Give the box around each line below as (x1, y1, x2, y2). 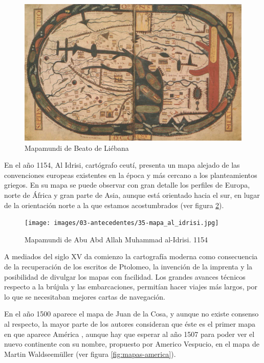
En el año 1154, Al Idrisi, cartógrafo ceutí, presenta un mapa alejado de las (4, 160, 240, 170)
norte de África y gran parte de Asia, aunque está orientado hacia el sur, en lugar (4, 190, 260, 200)
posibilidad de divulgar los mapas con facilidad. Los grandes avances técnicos (4, 271, 246, 282)
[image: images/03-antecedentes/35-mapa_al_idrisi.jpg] (25, 219, 219, 227)
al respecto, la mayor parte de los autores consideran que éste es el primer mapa (4, 319, 256, 329)
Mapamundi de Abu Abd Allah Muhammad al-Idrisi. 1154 (25, 234, 208, 244)
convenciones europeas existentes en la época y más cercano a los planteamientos (4, 169, 257, 180)
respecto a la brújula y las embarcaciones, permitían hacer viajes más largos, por (4, 281, 257, 292)
